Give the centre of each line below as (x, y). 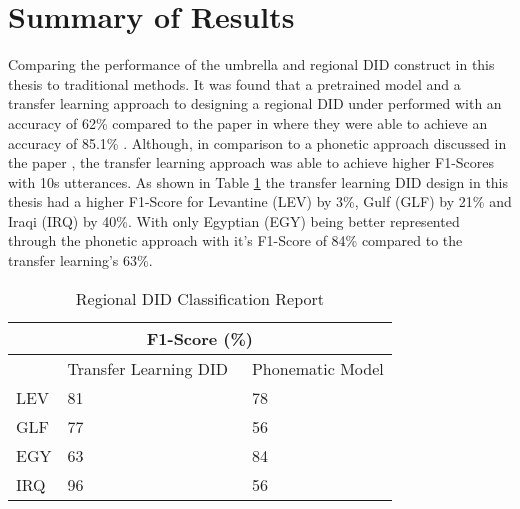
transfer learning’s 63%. (80, 260)
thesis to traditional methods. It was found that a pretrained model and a (234, 83)
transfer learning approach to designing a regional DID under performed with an (255, 103)
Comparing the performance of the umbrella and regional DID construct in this (251, 64)
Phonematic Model (317, 368)
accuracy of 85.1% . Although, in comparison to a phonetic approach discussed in (257, 142)
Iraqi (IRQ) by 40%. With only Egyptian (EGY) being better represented (234, 220)
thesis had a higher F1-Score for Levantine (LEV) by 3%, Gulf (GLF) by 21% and (260, 201)
